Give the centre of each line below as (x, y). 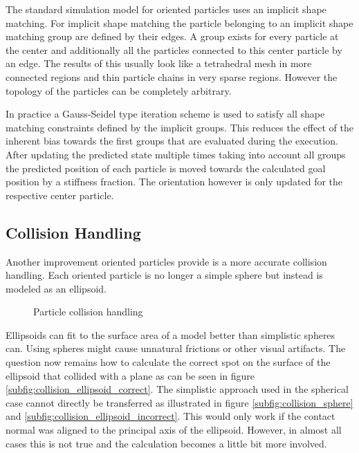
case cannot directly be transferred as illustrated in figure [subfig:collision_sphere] (179, 402)
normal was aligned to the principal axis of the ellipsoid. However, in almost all (174, 430)
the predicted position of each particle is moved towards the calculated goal (166, 168)
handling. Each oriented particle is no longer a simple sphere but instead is (164, 275)
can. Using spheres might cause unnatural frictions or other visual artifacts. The (176, 348)
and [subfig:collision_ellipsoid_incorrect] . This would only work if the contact (171, 416)
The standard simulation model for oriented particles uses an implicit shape (166, 9)
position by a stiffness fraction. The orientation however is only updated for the (174, 182)
